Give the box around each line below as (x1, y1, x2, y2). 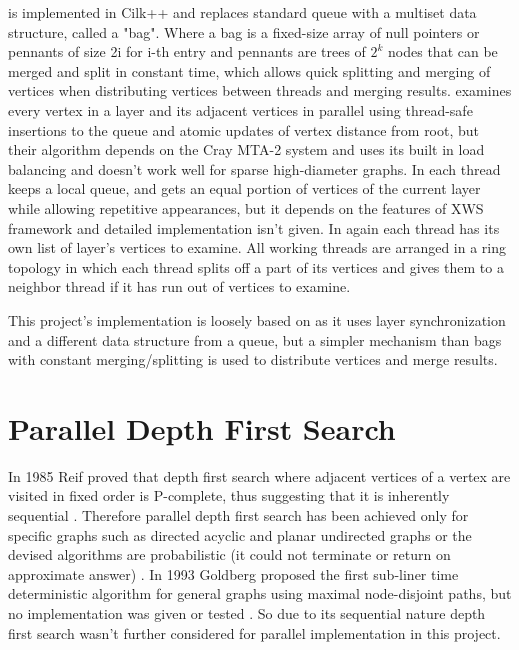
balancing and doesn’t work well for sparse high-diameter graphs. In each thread (8, 158, 501, 179)
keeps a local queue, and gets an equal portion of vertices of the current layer (8, 178, 481, 199)
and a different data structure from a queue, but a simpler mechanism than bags (8, 329, 502, 350)
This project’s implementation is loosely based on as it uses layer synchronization (8, 309, 506, 330)
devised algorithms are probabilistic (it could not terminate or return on (8, 544, 451, 565)
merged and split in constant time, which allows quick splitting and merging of (8, 60, 491, 81)
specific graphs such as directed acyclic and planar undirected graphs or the (8, 524, 472, 545)
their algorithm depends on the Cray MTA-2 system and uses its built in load (8, 139, 485, 160)
